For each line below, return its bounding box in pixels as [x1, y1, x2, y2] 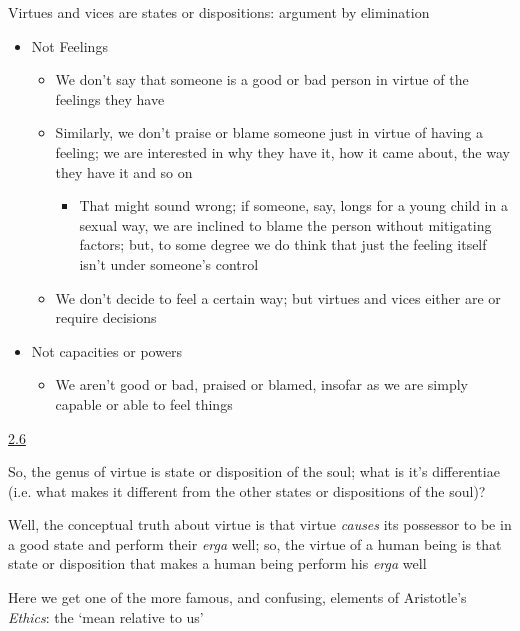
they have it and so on [55, 161, 193, 182]
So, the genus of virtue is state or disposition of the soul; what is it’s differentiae [8, 461, 500, 482]
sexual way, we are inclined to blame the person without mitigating [79, 214, 492, 235]
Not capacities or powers [31, 340, 183, 361]
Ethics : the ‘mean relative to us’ [8, 606, 204, 627]
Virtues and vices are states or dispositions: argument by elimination [8, 2, 430, 22]
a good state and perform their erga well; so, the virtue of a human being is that [8, 533, 502, 554]
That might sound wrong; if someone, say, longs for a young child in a [79, 195, 508, 216]
